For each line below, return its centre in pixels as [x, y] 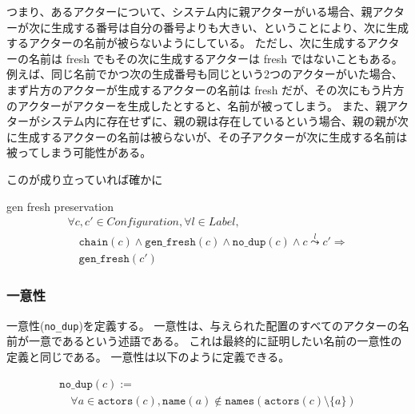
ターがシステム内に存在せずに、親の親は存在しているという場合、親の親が [202, 121]
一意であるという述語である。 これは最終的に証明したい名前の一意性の [215, 341]
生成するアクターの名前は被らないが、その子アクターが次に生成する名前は [212, 136]
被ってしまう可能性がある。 [79, 152]
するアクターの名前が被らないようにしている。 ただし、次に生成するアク [198, 43]
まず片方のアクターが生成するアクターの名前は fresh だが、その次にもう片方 [206, 89]
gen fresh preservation [60, 206]
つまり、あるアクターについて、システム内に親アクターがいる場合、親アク [200, 11]
